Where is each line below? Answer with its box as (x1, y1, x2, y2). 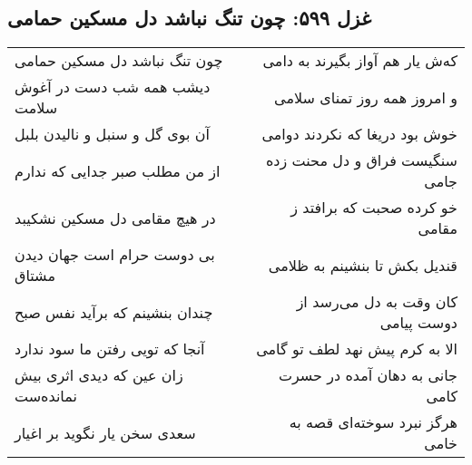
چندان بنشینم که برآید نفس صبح (15, 301, 213, 323)
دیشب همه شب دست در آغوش (15, 76, 211, 98)
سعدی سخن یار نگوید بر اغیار (15, 421, 196, 443)
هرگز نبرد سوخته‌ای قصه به (289, 412, 457, 433)
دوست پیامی (379, 312, 457, 334)
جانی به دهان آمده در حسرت (278, 364, 457, 386)
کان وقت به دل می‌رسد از (296, 291, 457, 313)
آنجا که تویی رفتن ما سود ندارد (15, 338, 205, 360)
